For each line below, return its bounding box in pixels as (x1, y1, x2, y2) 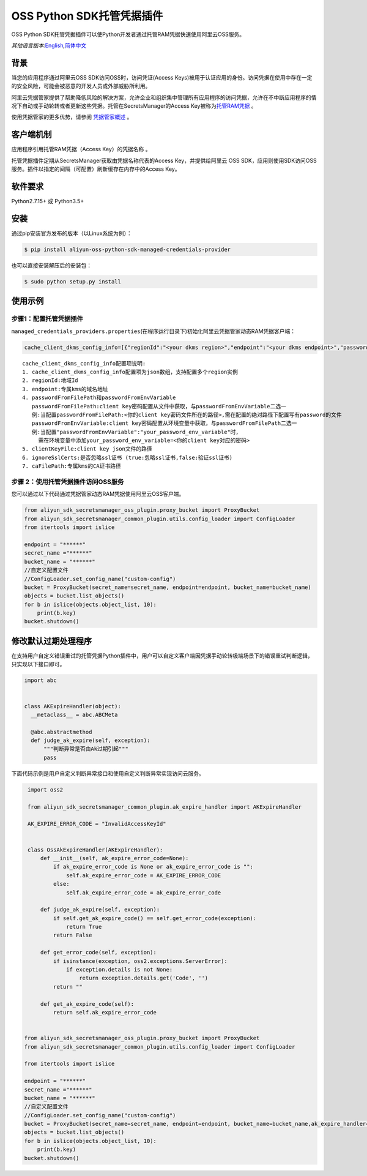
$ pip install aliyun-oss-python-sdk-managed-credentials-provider (24, 245, 231, 253)
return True (66, 923, 102, 931)
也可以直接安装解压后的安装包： (11, 261, 92, 269)
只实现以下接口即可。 (11, 661, 65, 668)
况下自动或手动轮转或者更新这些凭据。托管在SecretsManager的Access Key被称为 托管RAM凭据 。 (11, 102, 257, 110)
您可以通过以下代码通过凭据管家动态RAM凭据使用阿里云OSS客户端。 (11, 490, 185, 498)
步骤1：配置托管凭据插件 (11, 315, 84, 323)
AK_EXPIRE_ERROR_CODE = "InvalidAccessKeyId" (28, 820, 166, 828)
